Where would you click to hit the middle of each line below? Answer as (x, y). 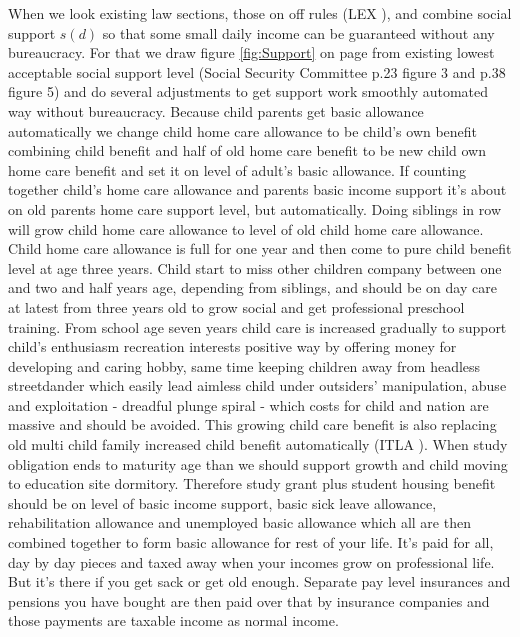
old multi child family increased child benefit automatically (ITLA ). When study (258, 444)
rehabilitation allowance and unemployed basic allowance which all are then (239, 522)
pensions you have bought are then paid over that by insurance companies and (249, 600)
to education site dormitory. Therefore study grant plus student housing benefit (252, 483)
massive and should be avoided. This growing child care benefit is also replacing (252, 424)
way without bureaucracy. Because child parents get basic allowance (216, 110)
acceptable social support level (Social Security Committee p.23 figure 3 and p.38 (257, 71)
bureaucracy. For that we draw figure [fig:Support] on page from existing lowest (251, 52)
